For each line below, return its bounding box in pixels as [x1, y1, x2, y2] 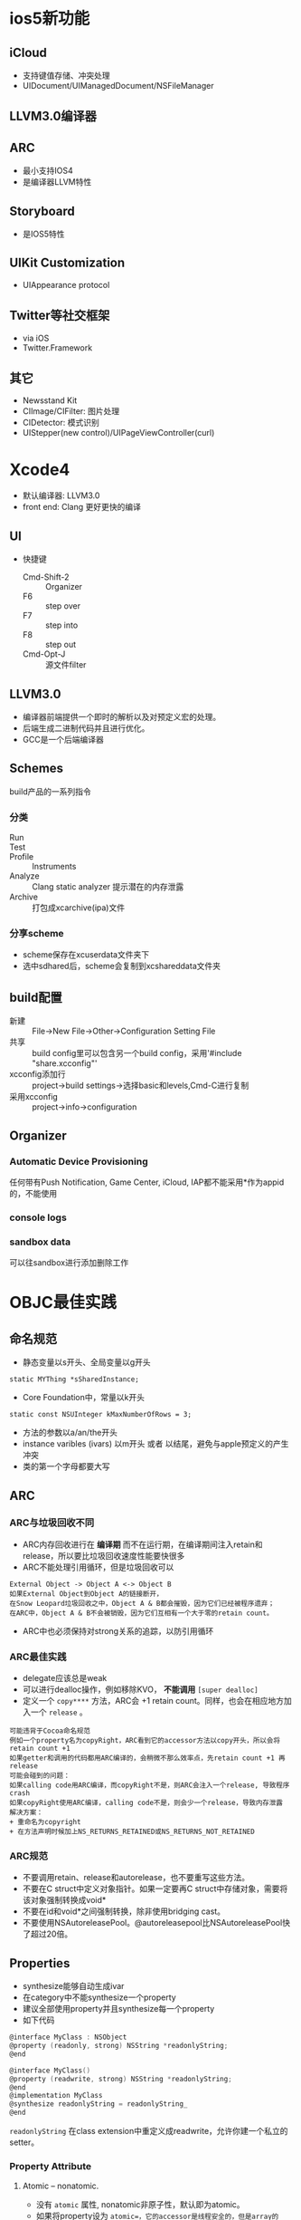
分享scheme [9, 927, 65, 940]
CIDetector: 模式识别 [22, 418, 99, 428]
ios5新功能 [9, 8, 90, 29]
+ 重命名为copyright [9, 1818, 81, 1827]
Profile [9, 851, 34, 862]
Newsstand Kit [22, 395, 78, 406]
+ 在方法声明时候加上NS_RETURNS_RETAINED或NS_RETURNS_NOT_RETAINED [9, 1827, 255, 1837]
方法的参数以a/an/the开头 [22, 1427, 118, 1438]
